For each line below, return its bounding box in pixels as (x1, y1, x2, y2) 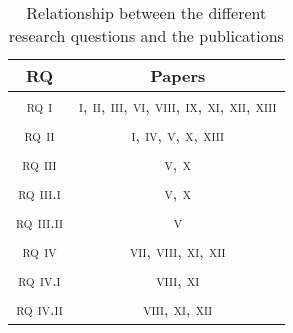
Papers (150, 64, 206, 87)
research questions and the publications (8, 24, 284, 47)
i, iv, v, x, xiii (131, 123, 225, 146)
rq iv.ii (16, 297, 63, 320)
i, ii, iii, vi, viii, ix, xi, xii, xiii (78, 94, 277, 117)
